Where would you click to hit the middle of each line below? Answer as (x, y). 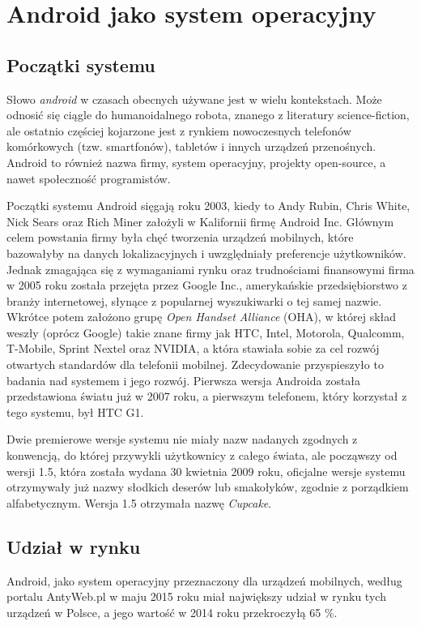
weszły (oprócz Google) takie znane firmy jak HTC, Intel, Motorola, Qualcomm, (206, 332)
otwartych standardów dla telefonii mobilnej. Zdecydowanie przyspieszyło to (195, 364)
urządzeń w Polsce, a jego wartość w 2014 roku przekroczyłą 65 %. (172, 612)
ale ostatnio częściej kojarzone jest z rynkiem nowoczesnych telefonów (179, 130)
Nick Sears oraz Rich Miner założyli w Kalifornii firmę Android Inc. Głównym (200, 221)
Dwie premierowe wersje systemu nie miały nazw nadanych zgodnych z (182, 439)
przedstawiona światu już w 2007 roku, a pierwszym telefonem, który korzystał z (207, 396)
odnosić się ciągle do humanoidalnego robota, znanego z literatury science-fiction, (208, 115)
